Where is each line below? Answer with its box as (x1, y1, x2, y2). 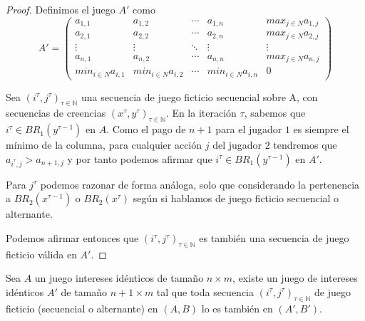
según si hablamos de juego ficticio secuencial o (133, 191, 339, 206)
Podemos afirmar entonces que (6, 231, 139, 245)
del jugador (212, 137, 262, 152)
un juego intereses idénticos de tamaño (34, 270, 204, 285)
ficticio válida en (6, 246, 77, 261)
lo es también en (201, 300, 273, 315)
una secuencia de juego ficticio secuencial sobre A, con (81, 89, 318, 104)
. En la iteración (165, 105, 237, 120)
